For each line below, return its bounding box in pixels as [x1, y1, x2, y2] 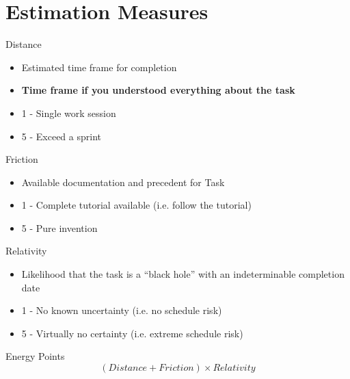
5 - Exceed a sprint [21, 129, 101, 143]
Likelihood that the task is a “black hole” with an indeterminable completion [21, 267, 345, 281]
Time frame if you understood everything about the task [21, 83, 295, 97]
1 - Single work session [21, 105, 116, 120]
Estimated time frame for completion [21, 60, 177, 74]
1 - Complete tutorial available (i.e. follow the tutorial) [21, 198, 252, 212]
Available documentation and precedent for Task [21, 174, 225, 189]
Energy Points [5, 349, 65, 363]
